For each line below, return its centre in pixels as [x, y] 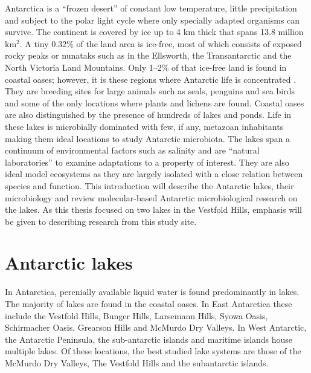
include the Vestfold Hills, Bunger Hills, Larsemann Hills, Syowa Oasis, [136, 315]
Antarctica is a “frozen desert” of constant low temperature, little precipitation [151, 8]
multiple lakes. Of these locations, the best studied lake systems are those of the [153, 351]
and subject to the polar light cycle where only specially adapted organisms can [152, 20]
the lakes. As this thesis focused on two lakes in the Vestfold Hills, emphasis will [153, 209]
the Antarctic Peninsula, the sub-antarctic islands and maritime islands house [149, 339]
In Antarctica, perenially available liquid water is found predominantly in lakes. [152, 292]
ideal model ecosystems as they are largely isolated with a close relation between [154, 174]
